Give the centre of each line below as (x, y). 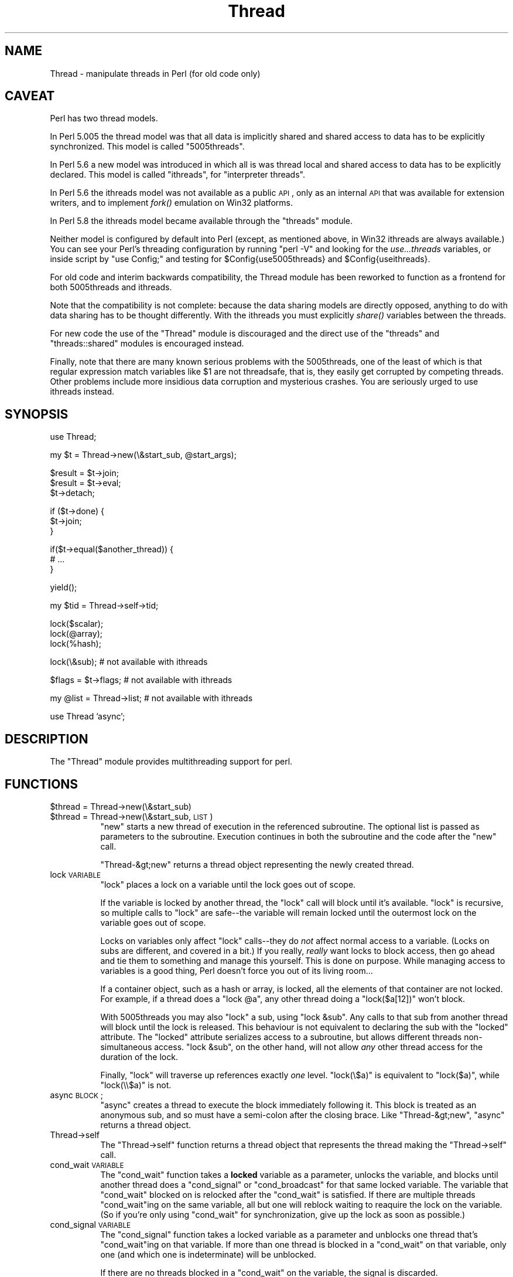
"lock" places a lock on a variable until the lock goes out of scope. (228, 884)
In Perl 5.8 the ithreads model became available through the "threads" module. (201, 221)
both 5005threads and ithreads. (111, 287)
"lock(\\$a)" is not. (136, 1085)
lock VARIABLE (75, 874)
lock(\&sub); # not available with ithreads (129, 662)
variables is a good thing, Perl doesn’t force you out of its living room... (237, 970)
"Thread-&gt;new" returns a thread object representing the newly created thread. (257, 864)
